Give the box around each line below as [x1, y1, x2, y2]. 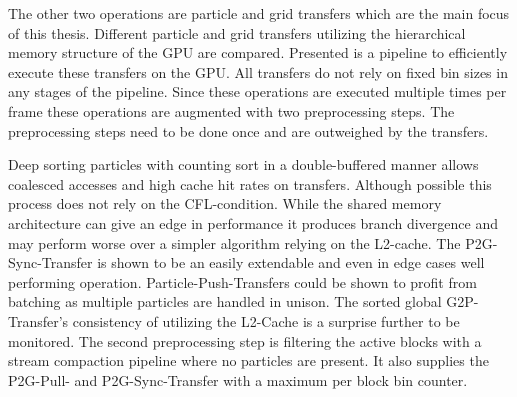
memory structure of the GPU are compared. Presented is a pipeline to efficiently [8, 42, 508, 63]
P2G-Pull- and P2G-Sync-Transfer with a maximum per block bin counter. [8, 369, 468, 390]
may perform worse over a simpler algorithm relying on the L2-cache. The [8, 232, 461, 253]
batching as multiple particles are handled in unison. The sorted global [8, 291, 442, 312]
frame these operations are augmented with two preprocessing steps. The [8, 100, 455, 121]
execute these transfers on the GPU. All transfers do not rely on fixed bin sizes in [8, 61, 508, 82]
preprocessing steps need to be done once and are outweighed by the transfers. [8, 120, 489, 141]
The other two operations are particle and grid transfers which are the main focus [8, 3, 510, 23]
